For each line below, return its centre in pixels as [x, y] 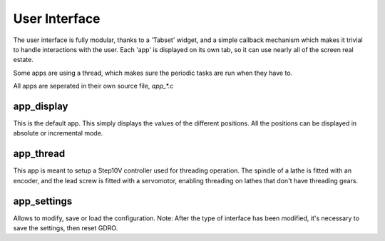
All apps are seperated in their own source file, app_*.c [93, 86]
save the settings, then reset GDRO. [66, 228]
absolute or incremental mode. [58, 133]
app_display [41, 106]
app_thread [39, 154]
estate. [23, 60]
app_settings [43, 201]
